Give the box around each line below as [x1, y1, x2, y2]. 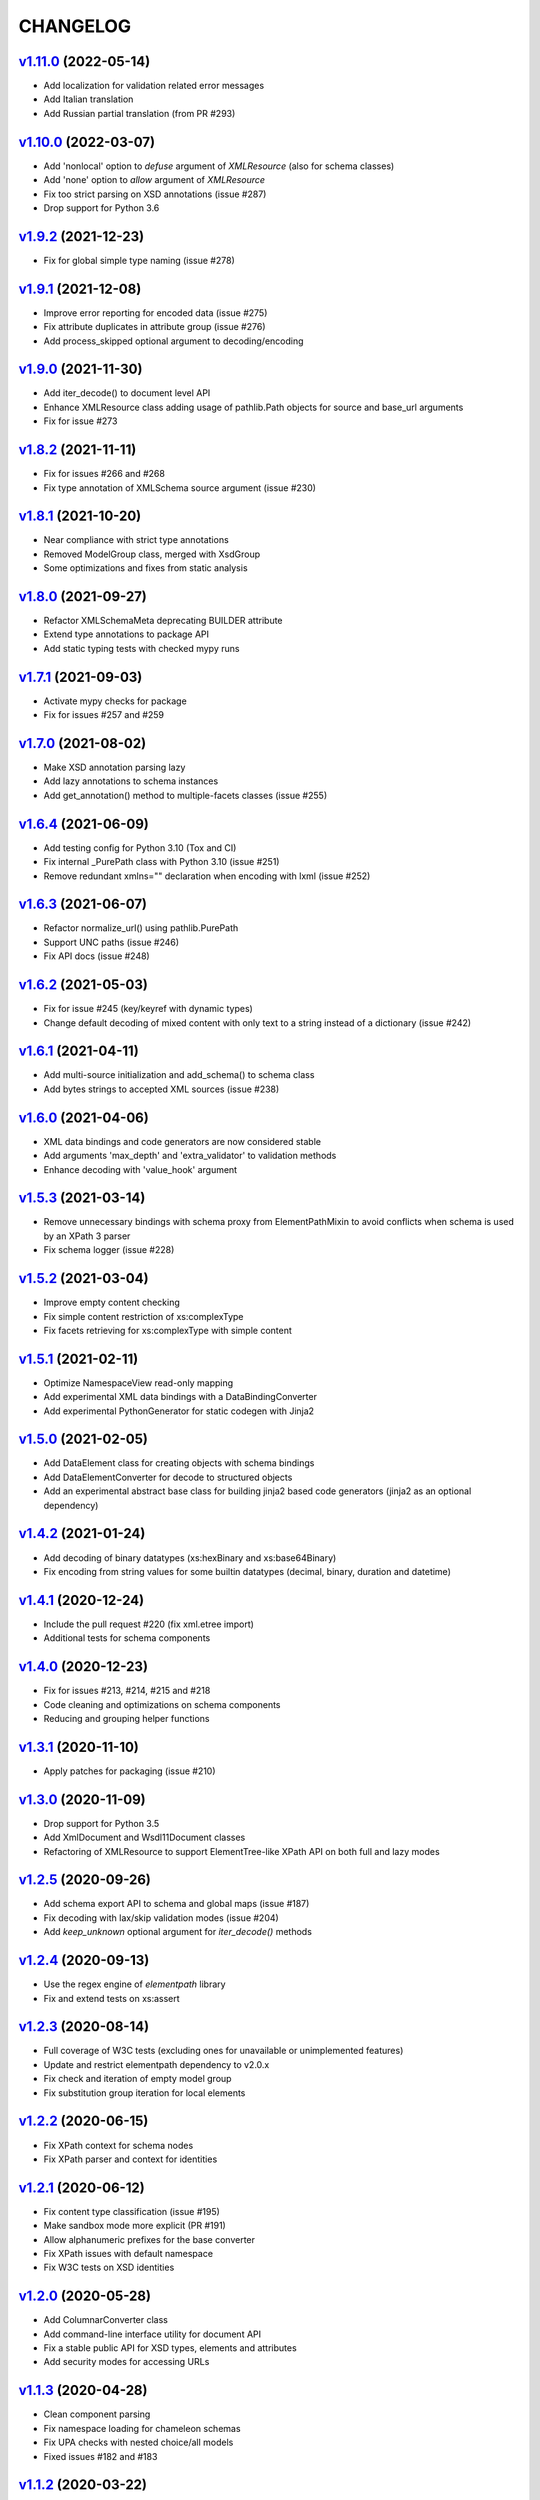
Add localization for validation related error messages [43, 80, 265, 92]
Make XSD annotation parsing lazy [43, 761, 186, 774]
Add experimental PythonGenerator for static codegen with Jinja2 [43, 1405, 315, 1417]
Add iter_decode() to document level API [43, 387, 211, 399]
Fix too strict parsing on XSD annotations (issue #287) [43, 188, 267, 200]
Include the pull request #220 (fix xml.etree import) [43, 1618, 255, 1630]
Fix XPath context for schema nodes [43, 2139, 194, 2151]
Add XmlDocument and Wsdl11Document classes [43, 1831, 246, 1844]
